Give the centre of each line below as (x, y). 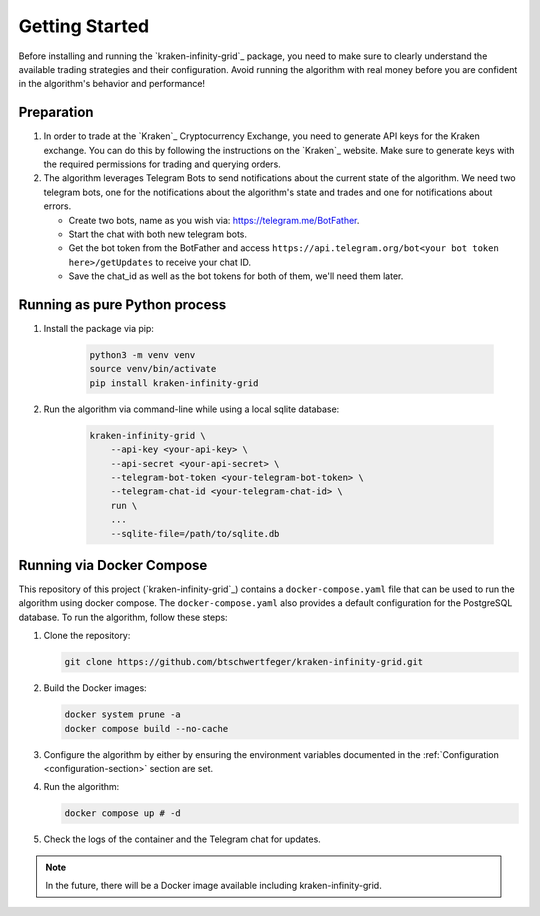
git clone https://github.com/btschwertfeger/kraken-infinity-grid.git (244, 662)
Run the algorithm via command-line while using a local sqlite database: (191, 409)
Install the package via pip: (99, 329)
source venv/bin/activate (153, 369)
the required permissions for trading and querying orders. (162, 164)
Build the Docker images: (95, 688)
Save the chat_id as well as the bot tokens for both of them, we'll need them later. (236, 276)
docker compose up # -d (123, 813)
